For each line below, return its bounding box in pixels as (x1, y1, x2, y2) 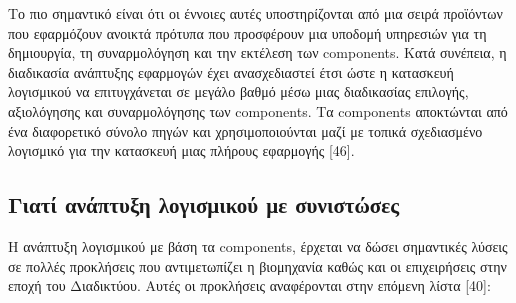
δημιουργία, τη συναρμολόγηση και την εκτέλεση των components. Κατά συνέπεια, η (8, 42, 507, 63)
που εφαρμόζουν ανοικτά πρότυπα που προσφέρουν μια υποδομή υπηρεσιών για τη (8, 22, 487, 43)
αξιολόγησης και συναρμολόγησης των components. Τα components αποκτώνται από (8, 100, 508, 121)
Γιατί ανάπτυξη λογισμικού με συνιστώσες (8, 189, 400, 220)
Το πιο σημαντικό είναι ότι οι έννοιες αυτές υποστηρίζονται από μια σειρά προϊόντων (8, 3, 503, 23)
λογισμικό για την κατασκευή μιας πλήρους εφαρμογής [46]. (8, 140, 355, 161)
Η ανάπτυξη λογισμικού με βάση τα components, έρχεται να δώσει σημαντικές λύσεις (8, 235, 508, 256)
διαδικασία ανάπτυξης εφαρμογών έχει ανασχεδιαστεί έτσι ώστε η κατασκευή (8, 61, 454, 82)
